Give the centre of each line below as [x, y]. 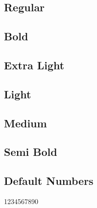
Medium [25, 123]
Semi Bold [31, 152]
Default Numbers [49, 181]
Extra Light [34, 65]
